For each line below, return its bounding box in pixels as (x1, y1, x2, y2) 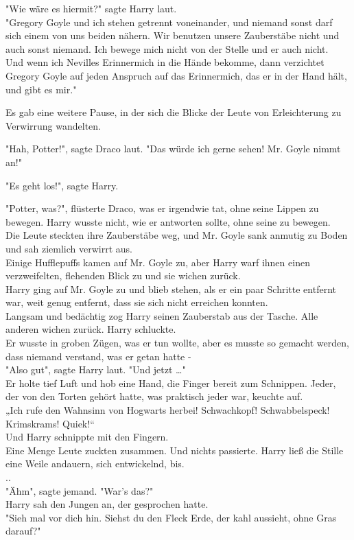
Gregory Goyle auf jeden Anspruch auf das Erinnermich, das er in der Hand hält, (5, 68, 347, 82)
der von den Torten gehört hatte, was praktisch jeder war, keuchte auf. (5, 389, 303, 403)
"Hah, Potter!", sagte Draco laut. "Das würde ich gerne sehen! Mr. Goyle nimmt (5, 141, 341, 156)
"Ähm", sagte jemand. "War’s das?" (5, 483, 154, 497)
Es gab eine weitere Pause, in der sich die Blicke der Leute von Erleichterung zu (5, 105, 342, 119)
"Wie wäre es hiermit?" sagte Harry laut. (5, 1, 177, 15)
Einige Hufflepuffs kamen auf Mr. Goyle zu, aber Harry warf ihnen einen (5, 255, 310, 269)
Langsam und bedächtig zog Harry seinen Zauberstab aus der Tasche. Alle (5, 308, 318, 322)
